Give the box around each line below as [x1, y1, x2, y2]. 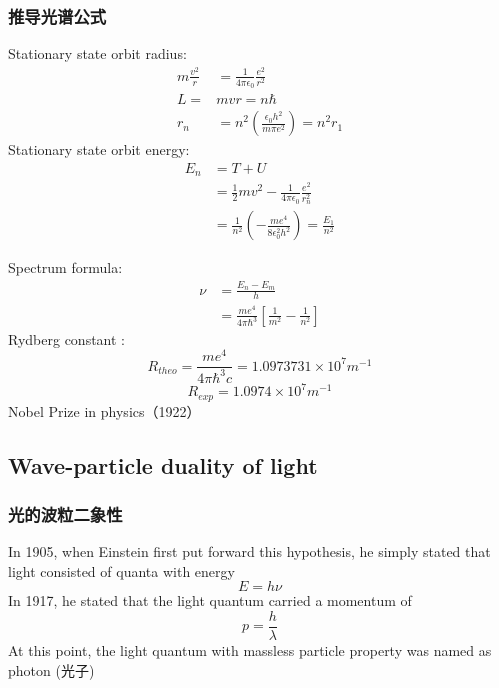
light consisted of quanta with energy [8, 560, 235, 581]
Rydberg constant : [8, 328, 125, 349]
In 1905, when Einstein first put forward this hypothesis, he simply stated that [8, 541, 491, 562]
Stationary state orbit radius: [8, 43, 187, 64]
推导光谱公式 [8, 3, 107, 28]
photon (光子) [8, 659, 95, 680]
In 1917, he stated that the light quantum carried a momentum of [8, 590, 412, 611]
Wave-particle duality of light [8, 449, 318, 480]
